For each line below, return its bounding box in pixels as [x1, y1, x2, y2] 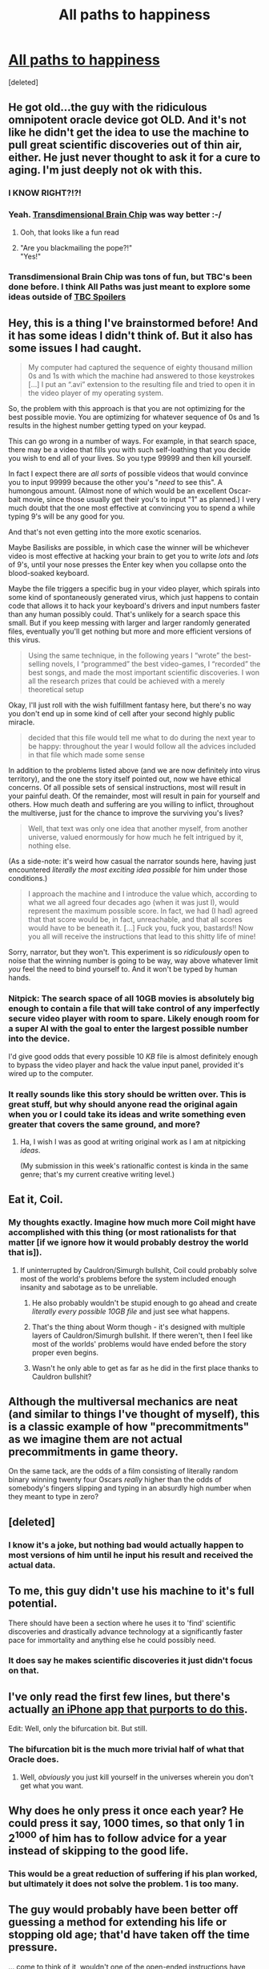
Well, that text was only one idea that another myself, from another [27, 824, 248, 834]
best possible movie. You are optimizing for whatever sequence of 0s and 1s [8, 412, 260, 422]
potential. [8, 1596, 58, 1611]
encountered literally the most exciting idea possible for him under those [8, 865, 248, 874]
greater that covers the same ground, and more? [8, 1119, 201, 1130]
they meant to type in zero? [8, 1492, 98, 1502]
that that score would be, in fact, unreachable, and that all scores [27, 915, 243, 924]
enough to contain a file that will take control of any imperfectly [8, 1003, 260, 1014]
